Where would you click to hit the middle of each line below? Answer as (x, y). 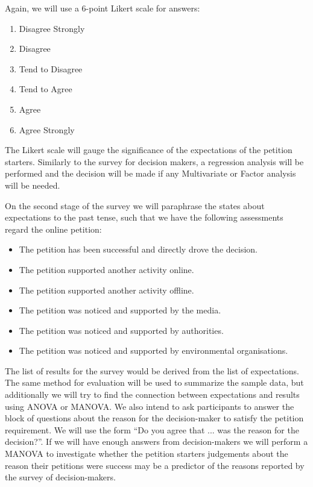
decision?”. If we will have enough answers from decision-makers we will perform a (156, 441)
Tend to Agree (46, 89)
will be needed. (33, 185)
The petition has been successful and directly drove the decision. (138, 249)
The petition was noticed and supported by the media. (120, 310)
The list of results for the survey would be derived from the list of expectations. (152, 370)
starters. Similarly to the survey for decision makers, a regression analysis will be (154, 161)
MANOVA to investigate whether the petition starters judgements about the (147, 454)
